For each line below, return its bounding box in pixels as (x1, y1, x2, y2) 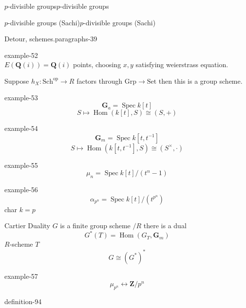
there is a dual (143, 220, 187, 231)
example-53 (4, 92, 38, 102)
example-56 (4, 184, 38, 195)
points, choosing (73, 59, 121, 70)
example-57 (4, 271, 38, 281)
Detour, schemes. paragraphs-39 (4, 34, 97, 44)
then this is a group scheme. (158, 75, 243, 86)
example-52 (4, 50, 38, 60)
